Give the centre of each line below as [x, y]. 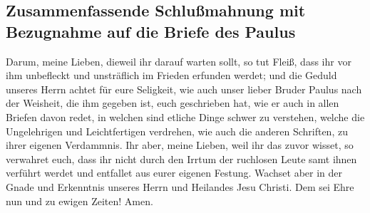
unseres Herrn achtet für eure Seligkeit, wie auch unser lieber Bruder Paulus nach [184, 89]
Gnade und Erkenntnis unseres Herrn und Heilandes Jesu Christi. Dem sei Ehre [180, 186]
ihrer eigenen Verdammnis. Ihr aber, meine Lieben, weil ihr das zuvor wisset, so [180, 145]
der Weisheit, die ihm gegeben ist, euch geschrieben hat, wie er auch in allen [173, 103]
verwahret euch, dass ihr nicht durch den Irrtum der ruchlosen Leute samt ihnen [181, 159]
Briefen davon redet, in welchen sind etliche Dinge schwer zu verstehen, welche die [185, 116]
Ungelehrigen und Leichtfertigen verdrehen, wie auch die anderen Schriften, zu [177, 131]
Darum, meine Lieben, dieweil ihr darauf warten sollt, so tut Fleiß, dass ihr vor [179, 61]
